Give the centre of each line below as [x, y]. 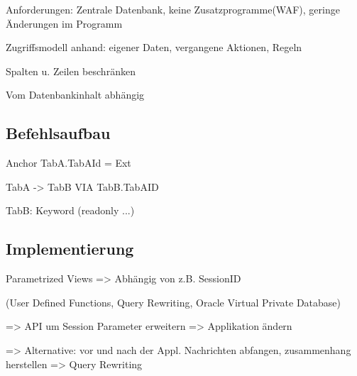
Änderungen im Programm [64, 23]
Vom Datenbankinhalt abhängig [75, 95]
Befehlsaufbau [58, 133]
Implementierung [70, 249]
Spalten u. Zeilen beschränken [71, 71]
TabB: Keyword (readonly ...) [70, 210]
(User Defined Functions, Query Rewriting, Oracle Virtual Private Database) [174, 302]
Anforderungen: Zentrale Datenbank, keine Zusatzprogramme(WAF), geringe [173, 9]
